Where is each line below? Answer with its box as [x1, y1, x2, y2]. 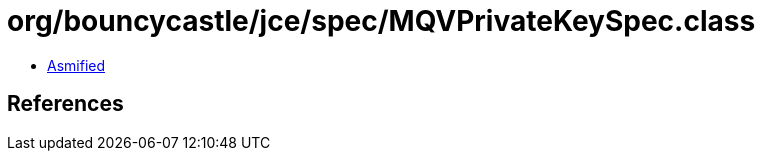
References [7, 91, 124, 117]
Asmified [47, 56, 106, 74]
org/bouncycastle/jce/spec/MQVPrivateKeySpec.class [7, 4, 756, 38]
